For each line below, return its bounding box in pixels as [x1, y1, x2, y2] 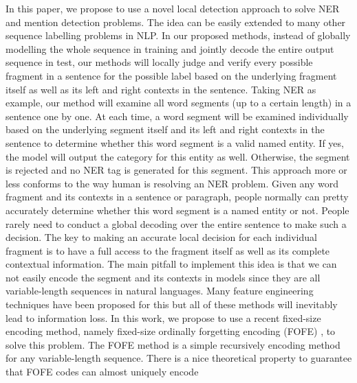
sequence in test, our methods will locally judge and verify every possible [6, 55, 313, 69]
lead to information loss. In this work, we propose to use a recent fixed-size [6, 310, 321, 325]
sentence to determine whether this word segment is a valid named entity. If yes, [6, 135, 344, 150]
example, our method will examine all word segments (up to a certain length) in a [6, 95, 351, 110]
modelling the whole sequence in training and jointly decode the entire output [6, 41, 334, 56]
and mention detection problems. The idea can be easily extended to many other [6, 14, 346, 29]
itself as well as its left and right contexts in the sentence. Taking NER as [6, 82, 316, 96]
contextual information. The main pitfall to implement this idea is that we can [6, 257, 337, 271]
